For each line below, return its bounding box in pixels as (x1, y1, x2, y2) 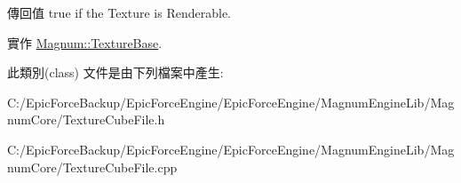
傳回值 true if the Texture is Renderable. (7, 4, 231, 21)
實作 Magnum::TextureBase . (7, 33, 163, 52)
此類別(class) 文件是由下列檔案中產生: (7, 63, 224, 82)
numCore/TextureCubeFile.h (7, 110, 165, 129)
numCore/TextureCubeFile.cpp (7, 157, 178, 176)
